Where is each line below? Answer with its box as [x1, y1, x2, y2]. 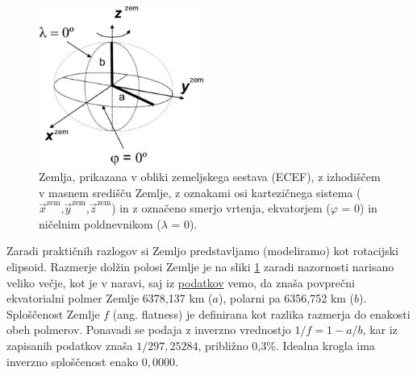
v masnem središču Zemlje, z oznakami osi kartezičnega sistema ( [39, 183, 361, 200]
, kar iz [362, 321, 398, 338]
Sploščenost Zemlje [6, 305, 100, 322]
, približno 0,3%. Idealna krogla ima [198, 337, 375, 354]
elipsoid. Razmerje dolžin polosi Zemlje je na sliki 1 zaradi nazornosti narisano [6, 258, 394, 275]
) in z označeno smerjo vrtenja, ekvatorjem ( [111, 200, 331, 216]
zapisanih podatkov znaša [6, 337, 133, 354]
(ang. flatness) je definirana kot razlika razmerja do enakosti [112, 305, 411, 322]
